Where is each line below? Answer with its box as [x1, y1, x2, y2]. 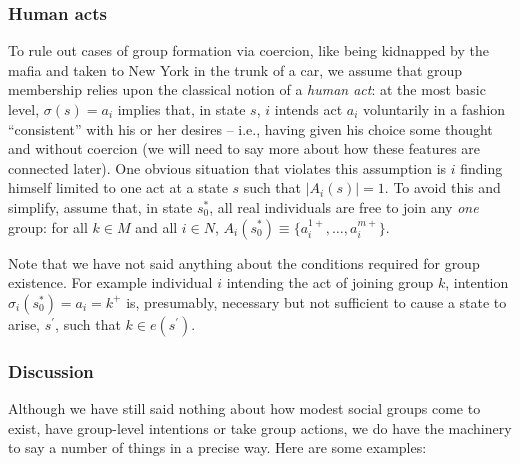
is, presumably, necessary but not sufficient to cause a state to [126, 291, 507, 312]
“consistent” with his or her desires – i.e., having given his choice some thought [8, 118, 493, 139]
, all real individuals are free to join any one [209, 196, 479, 217]
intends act [274, 99, 343, 119]
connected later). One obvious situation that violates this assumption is [8, 157, 447, 178]
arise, [8, 313, 41, 334]
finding [460, 157, 503, 178]
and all [135, 216, 178, 237]
